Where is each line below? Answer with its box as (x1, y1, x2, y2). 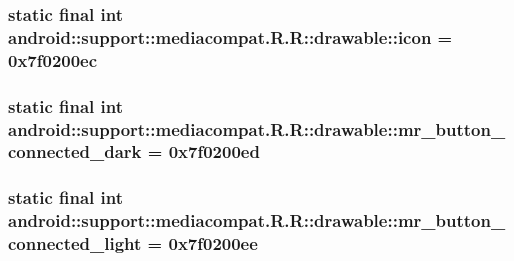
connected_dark (8, 139, 142, 164)
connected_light (8, 231, 142, 256)
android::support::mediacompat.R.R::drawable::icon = (8, 24, 453, 49)
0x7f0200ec (8, 47, 98, 72)
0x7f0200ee (168, 231, 258, 256)
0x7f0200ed (168, 139, 260, 164)
